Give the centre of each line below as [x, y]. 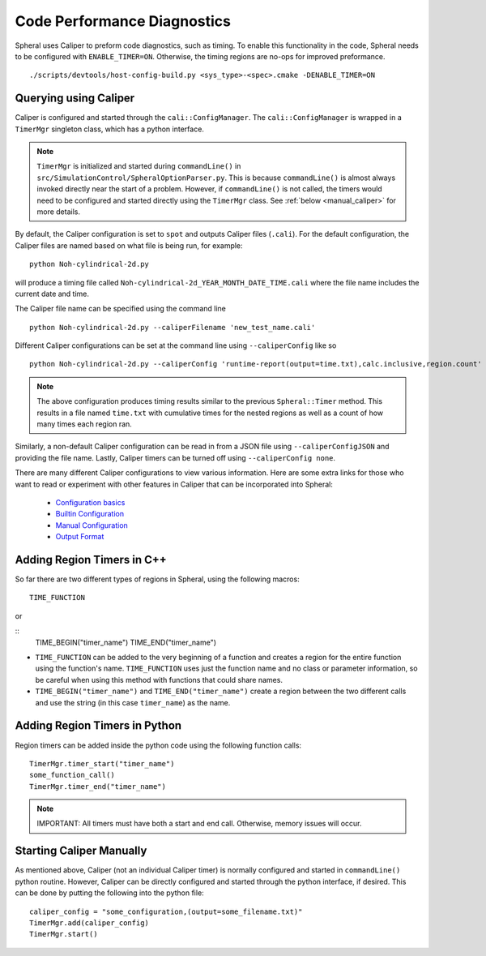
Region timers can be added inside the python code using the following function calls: [158, 745]
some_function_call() [72, 775]
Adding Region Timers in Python [98, 726]
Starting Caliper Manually [81, 851]
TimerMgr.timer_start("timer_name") [102, 763]
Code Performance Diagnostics [123, 21]
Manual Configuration [92, 525]
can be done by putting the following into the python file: [109, 893]
